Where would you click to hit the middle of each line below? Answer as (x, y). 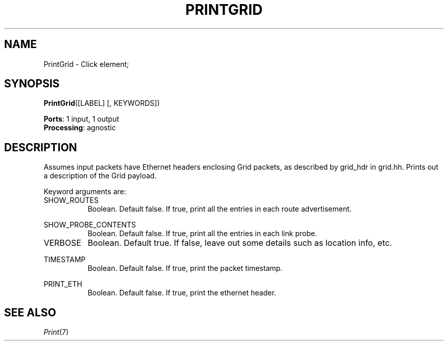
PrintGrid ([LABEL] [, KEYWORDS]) (102, 103)
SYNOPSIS (32, 84)
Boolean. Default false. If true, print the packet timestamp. (185, 268)
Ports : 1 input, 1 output (81, 119)
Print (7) (56, 332)
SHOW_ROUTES (71, 200)
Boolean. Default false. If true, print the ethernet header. (182, 293)
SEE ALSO (30, 312)
